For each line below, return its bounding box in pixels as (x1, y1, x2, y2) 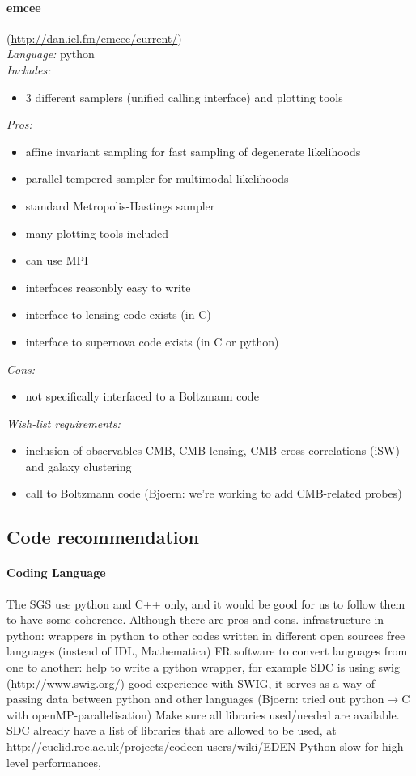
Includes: (6, 61, 51, 78)
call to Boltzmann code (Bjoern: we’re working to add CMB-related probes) (25, 485, 402, 502)
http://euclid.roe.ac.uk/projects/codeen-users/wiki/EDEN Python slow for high (6, 738, 404, 754)
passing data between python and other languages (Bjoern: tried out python (6, 690, 384, 707)
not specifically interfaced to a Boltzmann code (25, 388, 259, 405)
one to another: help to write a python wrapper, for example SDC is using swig (6, 659, 400, 676)
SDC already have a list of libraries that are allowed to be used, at (6, 722, 337, 739)
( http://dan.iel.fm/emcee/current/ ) (6, 29, 182, 46)
